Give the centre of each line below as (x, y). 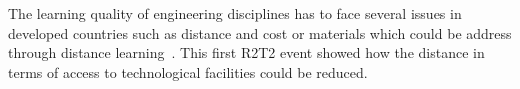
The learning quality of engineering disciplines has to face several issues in (235, 13)
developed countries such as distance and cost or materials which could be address (260, 32)
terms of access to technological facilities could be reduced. (188, 71)
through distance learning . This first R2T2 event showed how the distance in (246, 52)
